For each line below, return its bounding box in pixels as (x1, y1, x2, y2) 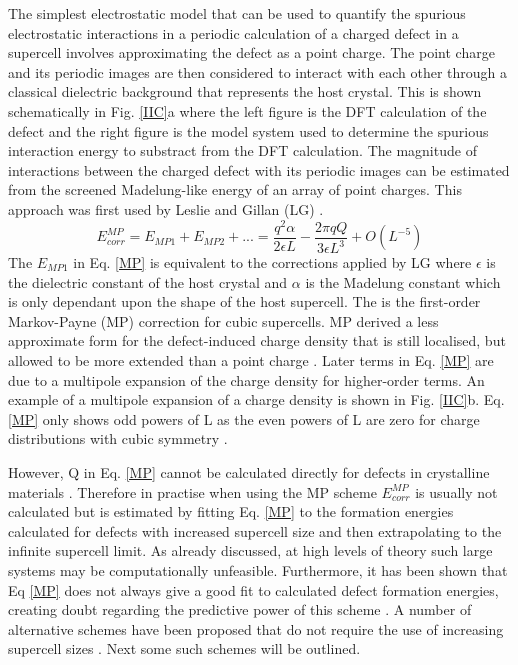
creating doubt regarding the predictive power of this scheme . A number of (8, 599, 472, 620)
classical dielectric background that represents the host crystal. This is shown (8, 81, 482, 102)
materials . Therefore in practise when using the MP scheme (8, 481, 377, 502)
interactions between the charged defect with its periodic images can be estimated (8, 159, 510, 180)
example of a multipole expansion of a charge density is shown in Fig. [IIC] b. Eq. (8, 389, 505, 410)
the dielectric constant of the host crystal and (8, 271, 288, 292)
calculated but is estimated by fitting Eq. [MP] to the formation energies (8, 501, 454, 522)
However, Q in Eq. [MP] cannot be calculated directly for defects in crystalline (8, 461, 490, 482)
